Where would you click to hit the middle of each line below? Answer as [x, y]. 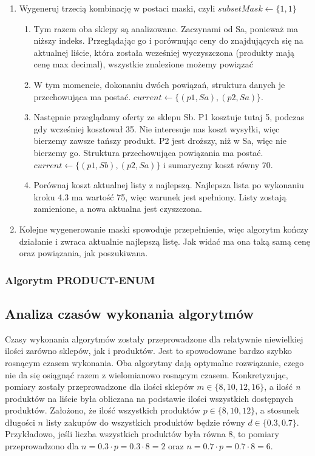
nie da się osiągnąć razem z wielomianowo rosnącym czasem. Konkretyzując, [147, 374]
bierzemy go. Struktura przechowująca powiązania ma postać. [148, 152]
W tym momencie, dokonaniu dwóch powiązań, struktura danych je [159, 84]
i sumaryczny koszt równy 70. [218, 164]
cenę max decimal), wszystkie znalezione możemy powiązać [143, 64]
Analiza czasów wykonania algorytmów [130, 313]
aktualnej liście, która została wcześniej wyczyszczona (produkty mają [164, 52]
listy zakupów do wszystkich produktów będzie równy [145, 422]
